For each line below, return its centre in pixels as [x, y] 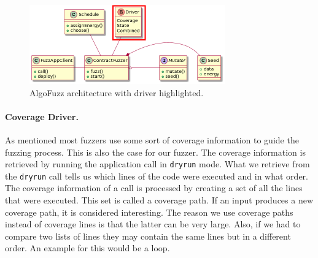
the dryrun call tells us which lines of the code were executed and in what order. [157, 176]
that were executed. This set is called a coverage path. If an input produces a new [159, 200]
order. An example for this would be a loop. [87, 248]
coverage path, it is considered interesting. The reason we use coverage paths [149, 212]
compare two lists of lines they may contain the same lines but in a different [148, 236]
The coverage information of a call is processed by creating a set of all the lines [154, 188]
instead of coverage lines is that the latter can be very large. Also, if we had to [153, 224]
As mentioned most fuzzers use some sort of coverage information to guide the [152, 139]
